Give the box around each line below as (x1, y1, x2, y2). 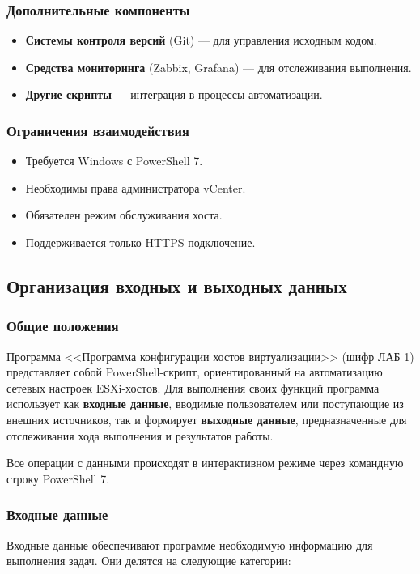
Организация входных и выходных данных (6, 273, 347, 298)
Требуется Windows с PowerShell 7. (25, 152, 203, 169)
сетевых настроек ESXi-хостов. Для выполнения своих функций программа (6, 379, 380, 396)
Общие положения (6, 316, 119, 336)
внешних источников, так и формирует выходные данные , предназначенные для (6, 410, 407, 427)
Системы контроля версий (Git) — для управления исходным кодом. (25, 32, 377, 49)
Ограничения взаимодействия (6, 120, 189, 140)
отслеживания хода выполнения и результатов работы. (6, 427, 274, 444)
